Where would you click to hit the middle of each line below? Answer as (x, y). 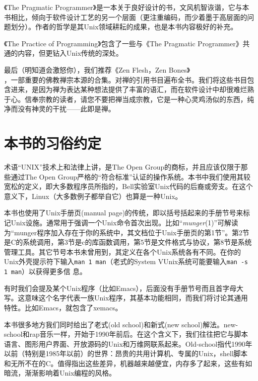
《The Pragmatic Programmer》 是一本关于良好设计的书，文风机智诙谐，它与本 (127, 7)
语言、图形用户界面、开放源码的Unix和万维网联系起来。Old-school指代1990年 (128, 343)
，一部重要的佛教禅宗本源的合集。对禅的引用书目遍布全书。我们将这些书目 (126, 79)
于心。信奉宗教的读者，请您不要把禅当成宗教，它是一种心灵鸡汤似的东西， (126, 99)
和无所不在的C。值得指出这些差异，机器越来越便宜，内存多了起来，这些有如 (128, 363)
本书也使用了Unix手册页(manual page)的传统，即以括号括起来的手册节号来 (124, 213)
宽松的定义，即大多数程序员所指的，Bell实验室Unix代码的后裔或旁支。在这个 (129, 186)
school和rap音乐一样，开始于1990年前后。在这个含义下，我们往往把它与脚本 (126, 334)
